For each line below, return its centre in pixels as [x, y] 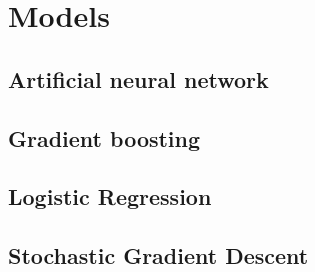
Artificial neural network [138, 78]
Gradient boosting [104, 137]
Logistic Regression [110, 196]
